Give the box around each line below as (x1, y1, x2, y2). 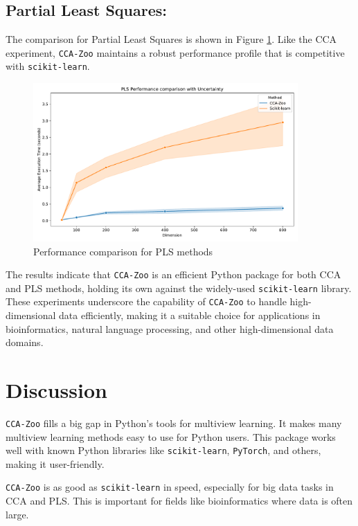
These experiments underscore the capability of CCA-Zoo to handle (6, 294, 287, 309)
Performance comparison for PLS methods (33, 244, 213, 258)
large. (6, 507, 29, 521)
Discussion (6, 376, 107, 404)
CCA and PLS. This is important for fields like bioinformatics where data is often (6, 493, 353, 508)
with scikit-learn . (6, 59, 90, 73)
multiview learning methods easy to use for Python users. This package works (6, 429, 336, 444)
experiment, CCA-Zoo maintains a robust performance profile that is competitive (6, 45, 345, 60)
